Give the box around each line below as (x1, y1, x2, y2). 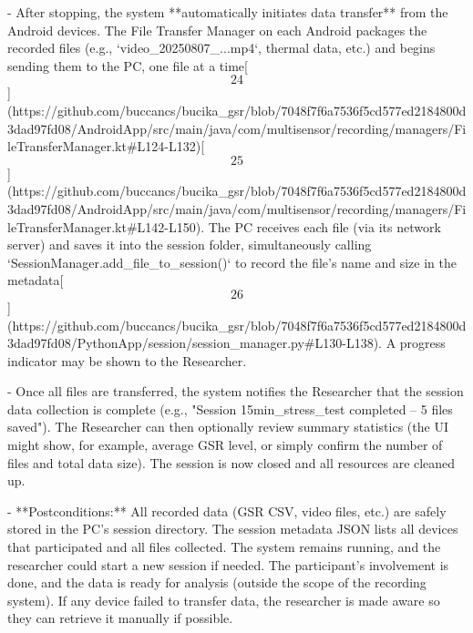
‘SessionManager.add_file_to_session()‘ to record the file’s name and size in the (7, 252, 457, 271)
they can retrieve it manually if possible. (7, 608, 233, 628)
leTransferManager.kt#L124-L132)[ (7, 137, 205, 156)
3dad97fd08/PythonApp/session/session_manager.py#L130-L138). (7, 333, 383, 352)
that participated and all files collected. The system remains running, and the (7, 537, 441, 556)
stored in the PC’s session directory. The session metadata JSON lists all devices (7, 519, 458, 538)
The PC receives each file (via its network (208, 217, 441, 236)
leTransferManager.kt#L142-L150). (7, 217, 205, 236)
